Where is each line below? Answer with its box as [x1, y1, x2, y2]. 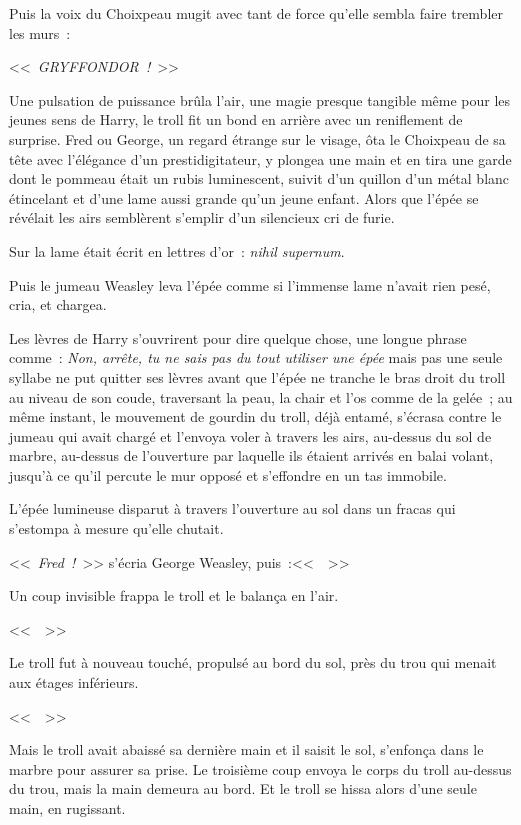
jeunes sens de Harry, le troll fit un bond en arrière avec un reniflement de [9, 109, 463, 130]
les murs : [9, 22, 71, 43]
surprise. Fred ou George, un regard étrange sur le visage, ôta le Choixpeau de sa [9, 128, 506, 149]
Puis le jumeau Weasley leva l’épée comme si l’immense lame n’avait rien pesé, [9, 274, 491, 295]
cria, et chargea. [9, 294, 107, 315]
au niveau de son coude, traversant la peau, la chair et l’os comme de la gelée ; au [9, 386, 513, 407]
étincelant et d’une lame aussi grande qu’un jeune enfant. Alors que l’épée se [9, 187, 479, 208]
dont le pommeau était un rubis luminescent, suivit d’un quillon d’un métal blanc [9, 168, 510, 189]
